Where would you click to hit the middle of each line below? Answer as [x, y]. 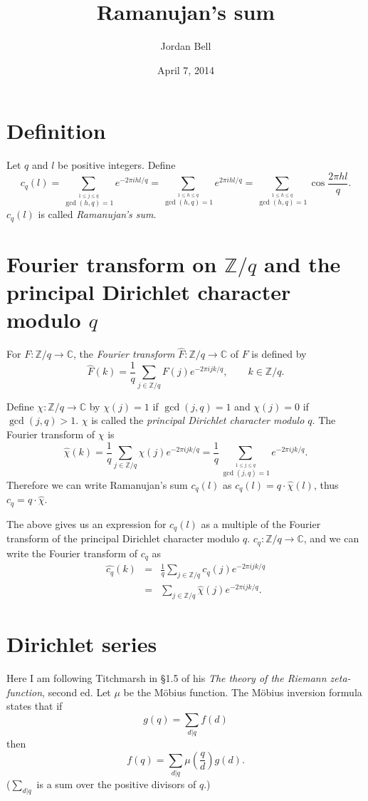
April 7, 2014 [186, 69]
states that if [35, 706]
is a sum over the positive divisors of [116, 784]
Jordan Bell [186, 46]
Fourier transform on [112, 263]
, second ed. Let [77, 692]
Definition [56, 131]
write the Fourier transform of [72, 553]
